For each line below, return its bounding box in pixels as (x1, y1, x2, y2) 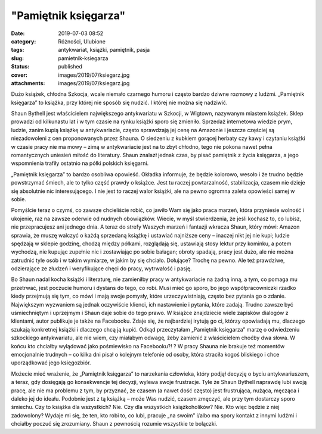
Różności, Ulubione (58, 38, 106, 45)
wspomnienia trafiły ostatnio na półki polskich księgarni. (11, 160, 149, 167)
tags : (11, 46, 24, 54)
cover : (11, 71, 28, 79)
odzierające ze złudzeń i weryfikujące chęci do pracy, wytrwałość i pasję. (11, 265, 192, 272)
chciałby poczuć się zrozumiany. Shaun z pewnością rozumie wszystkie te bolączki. (11, 420, 218, 427)
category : (11, 38, 36, 45)
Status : (11, 63, 30, 70)
